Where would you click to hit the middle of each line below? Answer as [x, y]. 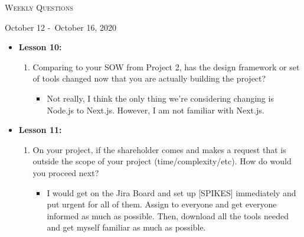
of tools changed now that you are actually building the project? [149, 78]
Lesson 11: [40, 130]
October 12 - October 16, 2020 [61, 27]
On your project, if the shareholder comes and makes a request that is [159, 149]
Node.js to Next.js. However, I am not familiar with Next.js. [156, 110]
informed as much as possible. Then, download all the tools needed [168, 215]
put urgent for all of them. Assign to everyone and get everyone [162, 204]
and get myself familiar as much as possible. [126, 227]
